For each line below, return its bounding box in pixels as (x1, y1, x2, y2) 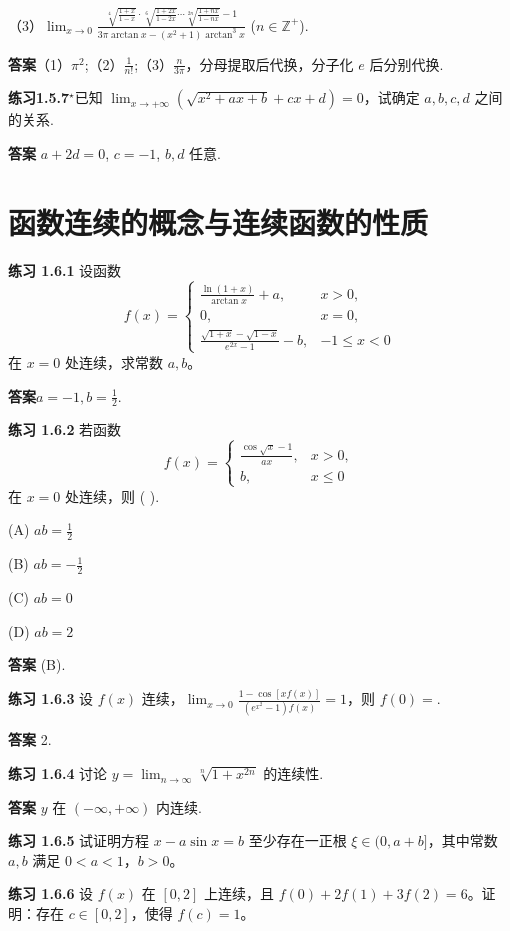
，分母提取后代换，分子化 (185, 53, 354, 74)
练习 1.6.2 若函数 (8, 419, 122, 440)
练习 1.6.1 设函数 (8, 259, 122, 280)
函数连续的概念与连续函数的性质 (8, 201, 429, 242)
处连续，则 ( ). (65, 485, 160, 506)
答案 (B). (8, 654, 66, 675)
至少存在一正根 (248, 830, 347, 851)
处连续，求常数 (65, 351, 164, 372)
